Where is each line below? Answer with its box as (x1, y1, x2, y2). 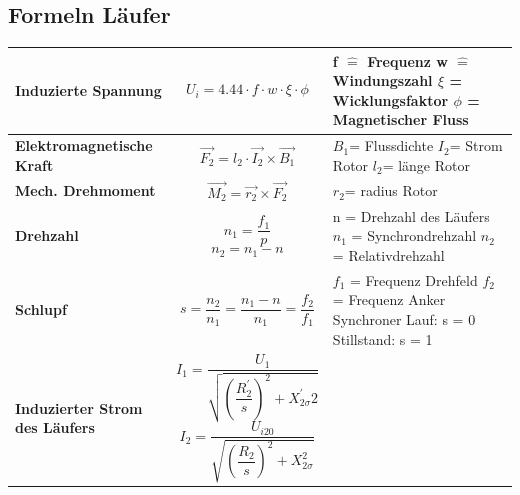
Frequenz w (367, 50, 448, 71)
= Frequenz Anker (332, 289, 446, 310)
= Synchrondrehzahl (351, 225, 477, 246)
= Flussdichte (349, 135, 434, 156)
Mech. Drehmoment (15, 180, 156, 201)
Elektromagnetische (15, 135, 153, 156)
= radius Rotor (344, 180, 438, 201)
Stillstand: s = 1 (332, 328, 433, 349)
